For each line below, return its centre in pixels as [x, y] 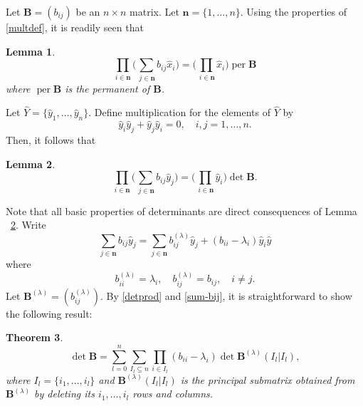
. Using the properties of [293, 11]
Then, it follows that [51, 140]
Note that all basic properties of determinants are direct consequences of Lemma [181, 210]
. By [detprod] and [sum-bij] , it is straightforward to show [226, 295]
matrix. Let [154, 11]
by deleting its [64, 394]
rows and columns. [173, 394]
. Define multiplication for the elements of [179, 112]
